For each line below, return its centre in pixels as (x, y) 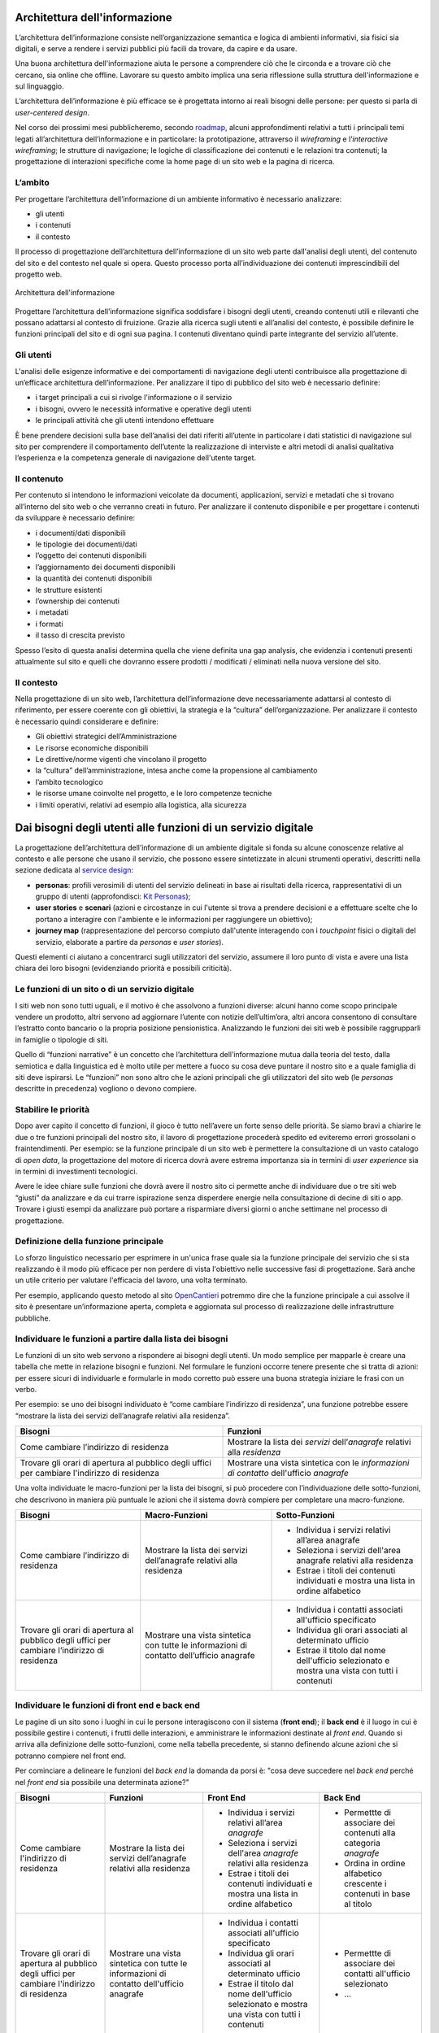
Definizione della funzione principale (89, 1242)
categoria (363, 1844)
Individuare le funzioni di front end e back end (108, 1705)
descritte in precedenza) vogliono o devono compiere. (106, 1089)
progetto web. (39, 274)
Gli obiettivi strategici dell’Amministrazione (106, 737)
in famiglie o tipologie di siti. (62, 1039)
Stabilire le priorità (52, 1110)
